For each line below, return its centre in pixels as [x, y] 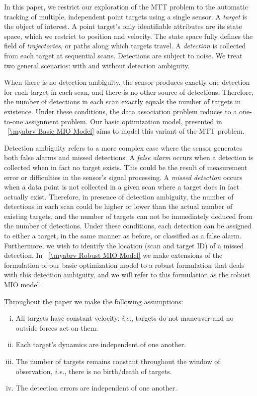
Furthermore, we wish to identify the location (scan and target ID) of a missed [124, 245]
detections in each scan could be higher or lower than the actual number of [118, 206]
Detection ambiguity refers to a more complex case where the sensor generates [123, 147]
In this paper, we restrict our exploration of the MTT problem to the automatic [126, 6]
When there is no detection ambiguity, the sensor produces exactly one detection [127, 82]
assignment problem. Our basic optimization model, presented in [124, 121]
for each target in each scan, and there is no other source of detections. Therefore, [129, 92]
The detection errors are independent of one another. [96, 388]
